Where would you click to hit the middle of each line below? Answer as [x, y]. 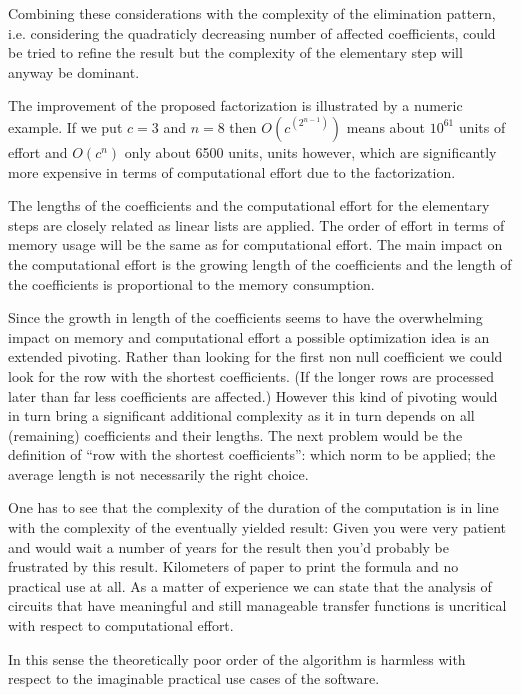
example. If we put [65, 126]
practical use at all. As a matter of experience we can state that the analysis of [250, 585]
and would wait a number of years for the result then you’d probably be [228, 546]
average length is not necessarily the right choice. [158, 473]
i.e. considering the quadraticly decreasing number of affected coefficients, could [252, 32]
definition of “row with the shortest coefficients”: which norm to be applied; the [252, 454]
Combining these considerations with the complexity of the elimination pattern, [252, 13]
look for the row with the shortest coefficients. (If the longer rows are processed [251, 375]
